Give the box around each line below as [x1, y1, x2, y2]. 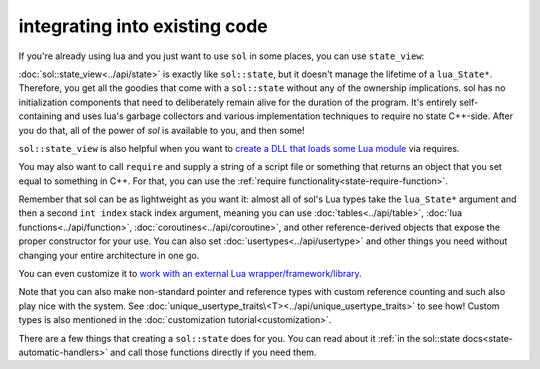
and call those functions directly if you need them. [110, 346, 317, 358]
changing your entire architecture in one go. [18, 249, 200, 261]
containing [18, 110, 63, 122]
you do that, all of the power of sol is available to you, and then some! [18, 124, 305, 136]
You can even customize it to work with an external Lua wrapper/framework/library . [18, 268, 362, 280]
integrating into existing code [18, 15, 269, 37]
